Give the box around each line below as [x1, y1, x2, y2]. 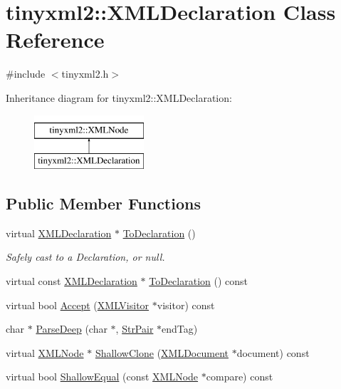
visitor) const [157, 297, 215, 312]
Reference [6, 25, 105, 54]
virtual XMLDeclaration [6, 225, 112, 240]
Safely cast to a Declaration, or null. [6, 249, 165, 264]
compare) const [206, 369, 273, 384]
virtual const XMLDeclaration [6, 274, 137, 289]
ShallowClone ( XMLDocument [95, 345, 229, 360]
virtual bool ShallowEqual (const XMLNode [6, 369, 199, 384]
